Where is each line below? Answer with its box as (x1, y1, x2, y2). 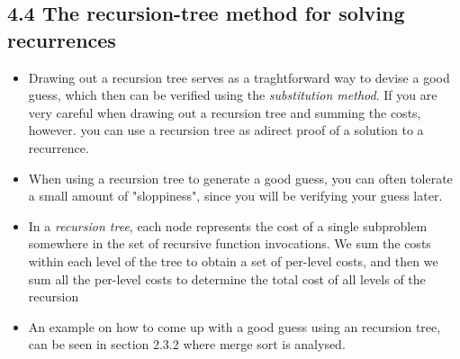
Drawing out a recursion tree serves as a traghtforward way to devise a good (28, 67, 450, 86)
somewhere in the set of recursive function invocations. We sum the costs (28, 234, 431, 253)
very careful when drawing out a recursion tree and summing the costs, (28, 103, 421, 121)
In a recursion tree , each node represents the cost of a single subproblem (28, 216, 428, 235)
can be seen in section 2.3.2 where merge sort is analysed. (28, 335, 346, 354)
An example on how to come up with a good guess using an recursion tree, (28, 317, 441, 336)
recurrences (7, 25, 116, 53)
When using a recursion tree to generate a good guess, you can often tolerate (28, 168, 453, 187)
